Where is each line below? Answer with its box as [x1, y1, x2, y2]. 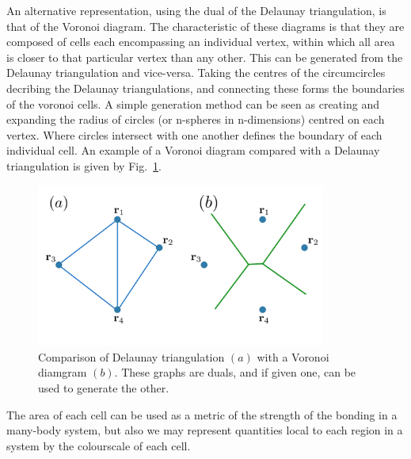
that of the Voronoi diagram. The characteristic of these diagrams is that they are [6, 17, 405, 34]
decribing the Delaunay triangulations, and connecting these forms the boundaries [6, 79, 405, 96]
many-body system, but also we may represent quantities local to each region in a [6, 422, 403, 438]
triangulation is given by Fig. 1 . [6, 157, 162, 174]
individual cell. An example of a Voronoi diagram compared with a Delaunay [6, 142, 380, 159]
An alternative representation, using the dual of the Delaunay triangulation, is [6, 2, 386, 18]
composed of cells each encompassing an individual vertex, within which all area [6, 33, 395, 50]
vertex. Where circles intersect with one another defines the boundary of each [6, 126, 382, 143]
